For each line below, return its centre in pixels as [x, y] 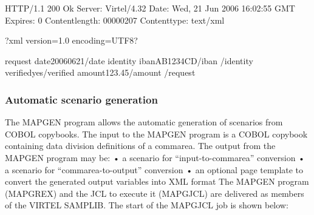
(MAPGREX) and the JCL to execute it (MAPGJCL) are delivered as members [155, 193]
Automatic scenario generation [81, 99]
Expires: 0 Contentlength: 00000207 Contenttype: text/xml [115, 20]
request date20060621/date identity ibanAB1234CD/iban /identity [129, 60]
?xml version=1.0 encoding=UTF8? [71, 40]
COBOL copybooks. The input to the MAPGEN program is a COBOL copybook [156, 134]
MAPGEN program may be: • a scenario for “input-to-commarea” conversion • [155, 157]
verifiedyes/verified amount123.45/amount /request [100, 72]
